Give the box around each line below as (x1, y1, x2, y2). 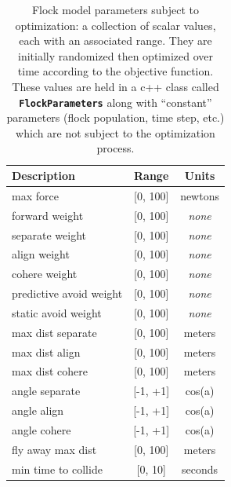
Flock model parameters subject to (31, 2, 200, 17)
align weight (12, 246, 70, 262)
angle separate (12, 383, 81, 399)
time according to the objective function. (17, 63, 214, 79)
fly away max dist (12, 441, 97, 457)
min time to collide (12, 460, 103, 477)
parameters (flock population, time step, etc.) (6, 109, 225, 126)
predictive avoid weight (12, 285, 123, 302)
